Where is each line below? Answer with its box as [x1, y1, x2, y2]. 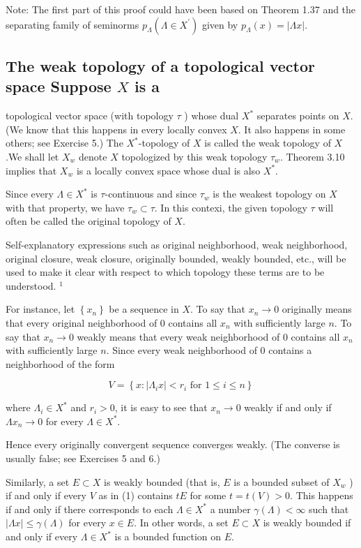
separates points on [256, 108, 339, 123]
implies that [6, 163, 57, 177]
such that [309, 501, 349, 516]
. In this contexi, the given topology [154, 200, 307, 214]
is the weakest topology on [213, 186, 326, 201]
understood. [6, 278, 56, 292]
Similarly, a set [6, 474, 70, 489]
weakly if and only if [244, 400, 332, 415]
